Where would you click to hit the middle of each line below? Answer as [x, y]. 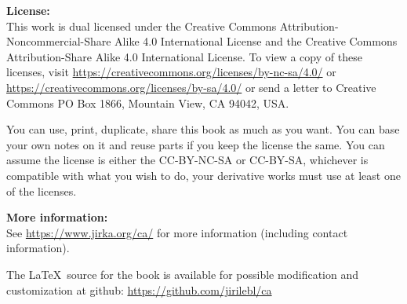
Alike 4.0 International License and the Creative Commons [256, 41]
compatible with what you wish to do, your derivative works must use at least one [203, 175]
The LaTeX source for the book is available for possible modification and [183, 274]
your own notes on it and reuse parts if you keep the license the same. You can [196, 144]
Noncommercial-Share [59, 41]
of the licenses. [42, 190]
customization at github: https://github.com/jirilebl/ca [139, 289]
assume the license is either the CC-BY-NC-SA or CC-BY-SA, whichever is [187, 160]
